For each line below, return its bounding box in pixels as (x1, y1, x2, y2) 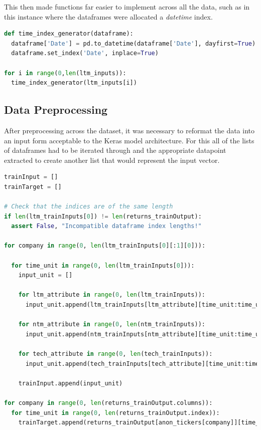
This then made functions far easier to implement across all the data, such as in (4, 2, 250, 12)
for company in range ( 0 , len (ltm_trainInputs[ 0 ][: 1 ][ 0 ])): (4, 242, 206, 250)
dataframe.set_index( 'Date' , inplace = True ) (11, 50, 159, 57)
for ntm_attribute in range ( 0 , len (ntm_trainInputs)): (18, 321, 205, 328)
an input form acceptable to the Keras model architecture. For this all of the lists (4, 135, 254, 145)
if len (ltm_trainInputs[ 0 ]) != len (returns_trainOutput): (4, 212, 202, 220)
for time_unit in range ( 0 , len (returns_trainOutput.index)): (11, 409, 220, 416)
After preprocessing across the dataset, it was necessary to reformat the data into (4, 125, 254, 135)
